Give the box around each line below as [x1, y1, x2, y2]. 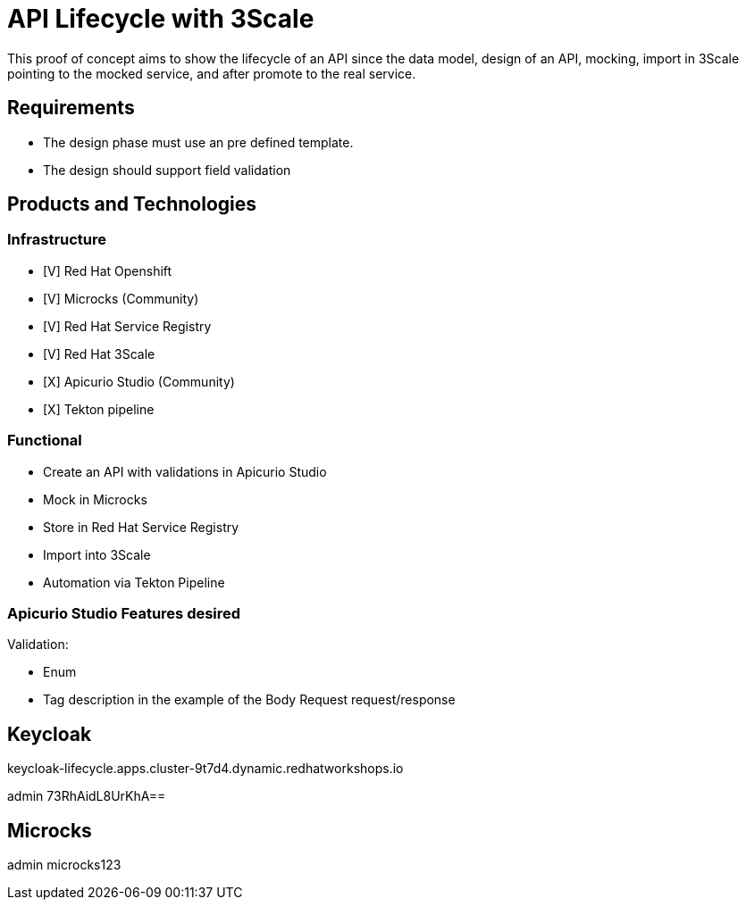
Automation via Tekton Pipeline [43, 574, 225, 590]
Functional [7, 431, 82, 450]
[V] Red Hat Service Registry [43, 318, 212, 334]
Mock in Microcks [43, 491, 147, 507]
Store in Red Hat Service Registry [43, 519, 239, 535]
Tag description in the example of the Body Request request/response [43, 692, 456, 708]
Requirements [7, 96, 135, 120]
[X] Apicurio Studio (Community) [43, 373, 235, 389]
